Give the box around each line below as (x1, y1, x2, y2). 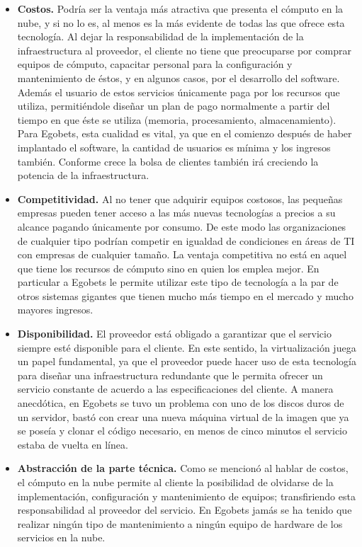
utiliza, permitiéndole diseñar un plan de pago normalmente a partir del (17, 98, 330, 113)
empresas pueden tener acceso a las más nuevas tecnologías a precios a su (17, 205, 336, 220)
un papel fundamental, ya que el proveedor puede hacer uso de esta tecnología (17, 354, 357, 369)
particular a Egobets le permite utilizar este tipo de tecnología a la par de (17, 275, 339, 289)
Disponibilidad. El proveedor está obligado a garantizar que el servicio (17, 326, 332, 341)
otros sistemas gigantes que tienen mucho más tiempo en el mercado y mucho (17, 288, 353, 303)
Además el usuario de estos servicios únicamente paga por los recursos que (17, 84, 340, 99)
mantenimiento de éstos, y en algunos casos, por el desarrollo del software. (17, 70, 340, 85)
